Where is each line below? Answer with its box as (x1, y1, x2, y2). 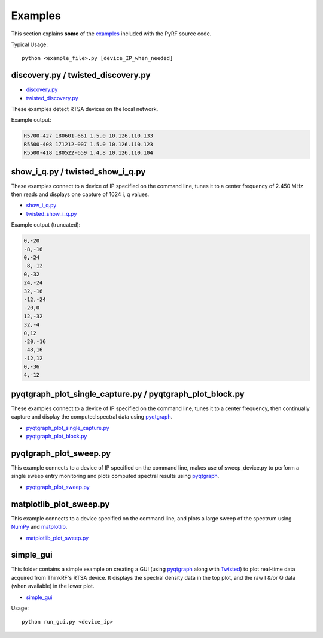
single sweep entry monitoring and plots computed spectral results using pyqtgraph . (11, 473, 220, 480)
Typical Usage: (11, 41, 48, 48)
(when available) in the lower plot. (11, 582, 95, 590)
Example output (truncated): (11, 221, 81, 228)
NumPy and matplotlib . (11, 523, 68, 531)
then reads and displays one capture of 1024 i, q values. (11, 191, 150, 198)
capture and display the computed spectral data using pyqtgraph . (11, 413, 173, 420)
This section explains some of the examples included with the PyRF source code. (11, 30, 212, 37)
